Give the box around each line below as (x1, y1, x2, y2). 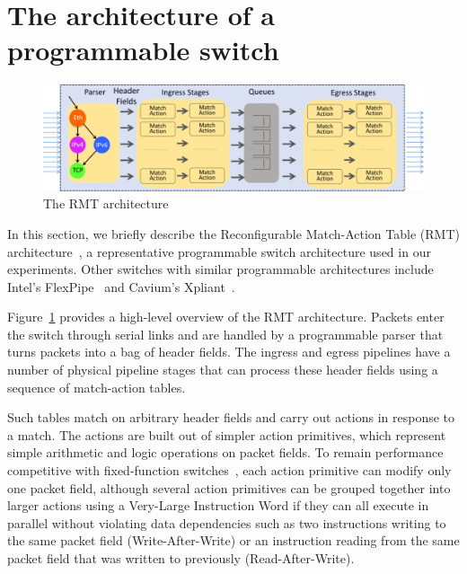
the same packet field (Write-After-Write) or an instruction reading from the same (7, 531, 460, 550)
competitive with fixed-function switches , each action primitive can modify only (7, 461, 452, 480)
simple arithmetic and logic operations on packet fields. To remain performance (7, 443, 444, 462)
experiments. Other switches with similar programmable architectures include (7, 260, 434, 278)
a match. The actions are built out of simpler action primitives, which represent (7, 425, 446, 444)
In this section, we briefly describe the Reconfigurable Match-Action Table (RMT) (7, 224, 460, 243)
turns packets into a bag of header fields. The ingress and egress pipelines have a (7, 342, 451, 361)
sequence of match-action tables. (7, 377, 186, 396)
